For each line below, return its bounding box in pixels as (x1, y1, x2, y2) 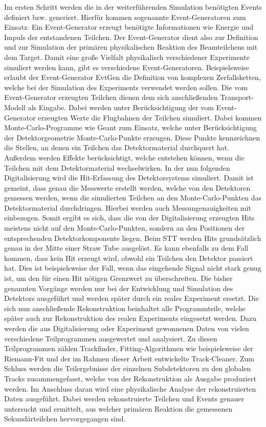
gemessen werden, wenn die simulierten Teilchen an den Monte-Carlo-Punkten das (4, 192, 262, 203)
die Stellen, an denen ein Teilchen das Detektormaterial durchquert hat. (4, 142, 229, 153)
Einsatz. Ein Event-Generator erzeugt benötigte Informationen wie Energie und (4, 22, 254, 32)
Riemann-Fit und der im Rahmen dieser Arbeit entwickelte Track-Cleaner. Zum (4, 353, 254, 363)
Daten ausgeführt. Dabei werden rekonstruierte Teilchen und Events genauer (4, 393, 245, 404)
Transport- (220, 92, 254, 103)
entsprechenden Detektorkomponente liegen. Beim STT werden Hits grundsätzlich (4, 232, 261, 243)
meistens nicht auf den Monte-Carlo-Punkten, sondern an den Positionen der (4, 222, 245, 233)
